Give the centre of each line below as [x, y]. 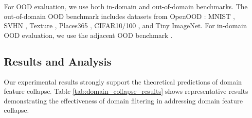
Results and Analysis [58, 61]
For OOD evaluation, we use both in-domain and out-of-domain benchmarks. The [126, 6]
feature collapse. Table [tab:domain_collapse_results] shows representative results [126, 91]
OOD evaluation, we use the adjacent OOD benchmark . [88, 35]
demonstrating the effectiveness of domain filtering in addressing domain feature [123, 100]
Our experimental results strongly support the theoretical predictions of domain [123, 81]
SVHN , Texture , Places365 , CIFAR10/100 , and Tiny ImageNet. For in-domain [126, 25]
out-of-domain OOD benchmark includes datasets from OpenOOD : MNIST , [119, 16]
